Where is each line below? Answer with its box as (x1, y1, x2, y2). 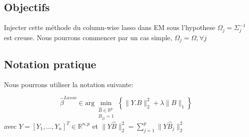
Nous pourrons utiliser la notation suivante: (4, 79, 133, 89)
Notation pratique (4, 56, 97, 71)
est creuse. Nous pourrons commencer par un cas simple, (4, 32, 172, 42)
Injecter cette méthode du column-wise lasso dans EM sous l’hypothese (4, 22, 216, 32)
